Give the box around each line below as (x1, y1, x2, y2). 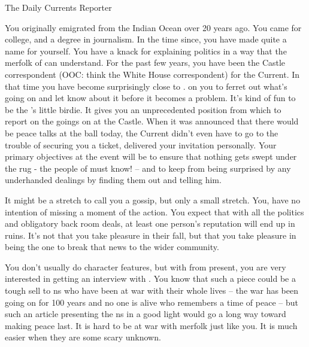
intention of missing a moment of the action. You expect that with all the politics (5, 205, 304, 218)
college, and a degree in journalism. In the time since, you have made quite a (5, 33, 287, 45)
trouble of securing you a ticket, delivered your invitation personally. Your (5, 138, 277, 151)
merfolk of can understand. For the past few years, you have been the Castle (5, 56, 286, 69)
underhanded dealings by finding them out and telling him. (5, 173, 222, 186)
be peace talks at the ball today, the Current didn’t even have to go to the (5, 126, 278, 139)
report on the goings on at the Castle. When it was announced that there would (5, 115, 299, 127)
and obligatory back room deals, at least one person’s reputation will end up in (5, 217, 295, 230)
